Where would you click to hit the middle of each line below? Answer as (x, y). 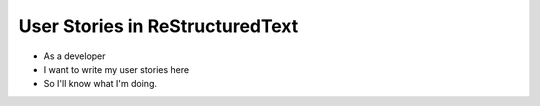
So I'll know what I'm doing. (100, 84)
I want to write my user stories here (116, 69)
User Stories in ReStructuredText (158, 26)
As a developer (74, 56)
